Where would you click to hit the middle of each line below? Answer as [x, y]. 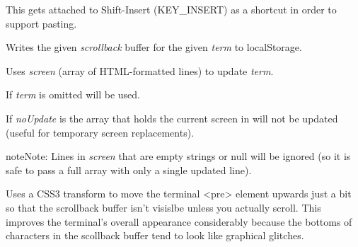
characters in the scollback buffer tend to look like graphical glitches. [155, 235]
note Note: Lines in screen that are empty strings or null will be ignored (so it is [178, 156]
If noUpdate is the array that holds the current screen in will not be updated [172, 118]
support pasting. [41, 23]
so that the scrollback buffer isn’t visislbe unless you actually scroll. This [163, 207]
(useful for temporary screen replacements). [100, 132]
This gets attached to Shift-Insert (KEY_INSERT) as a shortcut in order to [171, 9]
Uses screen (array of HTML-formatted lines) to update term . [140, 70]
